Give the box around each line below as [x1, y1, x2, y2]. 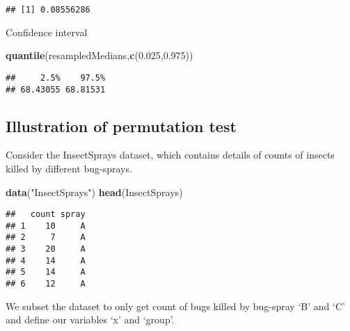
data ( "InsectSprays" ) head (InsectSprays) [6, 184, 183, 199]
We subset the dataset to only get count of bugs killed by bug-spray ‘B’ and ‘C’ [6, 298, 345, 313]
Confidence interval [6, 24, 88, 39]
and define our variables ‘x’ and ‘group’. [6, 312, 175, 327]
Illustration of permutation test [6, 115, 237, 136]
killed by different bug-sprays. [6, 161, 132, 175]
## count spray [6, 209, 86, 220]
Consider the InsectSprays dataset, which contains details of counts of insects [6, 147, 335, 162]
